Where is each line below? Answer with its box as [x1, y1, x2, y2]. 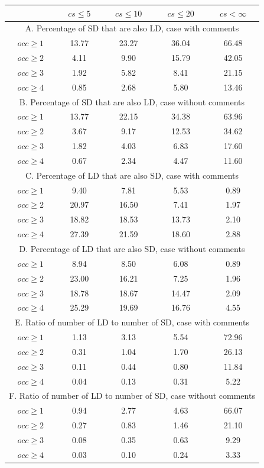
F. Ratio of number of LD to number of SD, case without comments [9, 389, 255, 402]
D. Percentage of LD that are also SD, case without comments [19, 243, 245, 254]
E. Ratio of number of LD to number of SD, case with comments [14, 316, 249, 328]
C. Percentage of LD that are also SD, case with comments [25, 169, 239, 181]
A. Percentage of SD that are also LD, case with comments [25, 22, 239, 34]
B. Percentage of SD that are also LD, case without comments [19, 95, 245, 108]
